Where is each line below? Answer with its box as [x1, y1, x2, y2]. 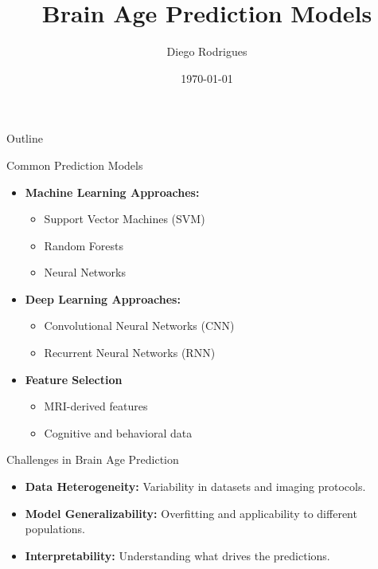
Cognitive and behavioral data [44, 424, 193, 441]
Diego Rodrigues [166, 43, 247, 60]
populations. [25, 520, 85, 537]
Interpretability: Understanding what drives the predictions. [25, 547, 330, 563]
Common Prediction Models [6, 156, 143, 173]
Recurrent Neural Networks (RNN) [44, 344, 216, 361]
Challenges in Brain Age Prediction [6, 451, 179, 468]
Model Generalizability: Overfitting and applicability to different [25, 504, 357, 521]
